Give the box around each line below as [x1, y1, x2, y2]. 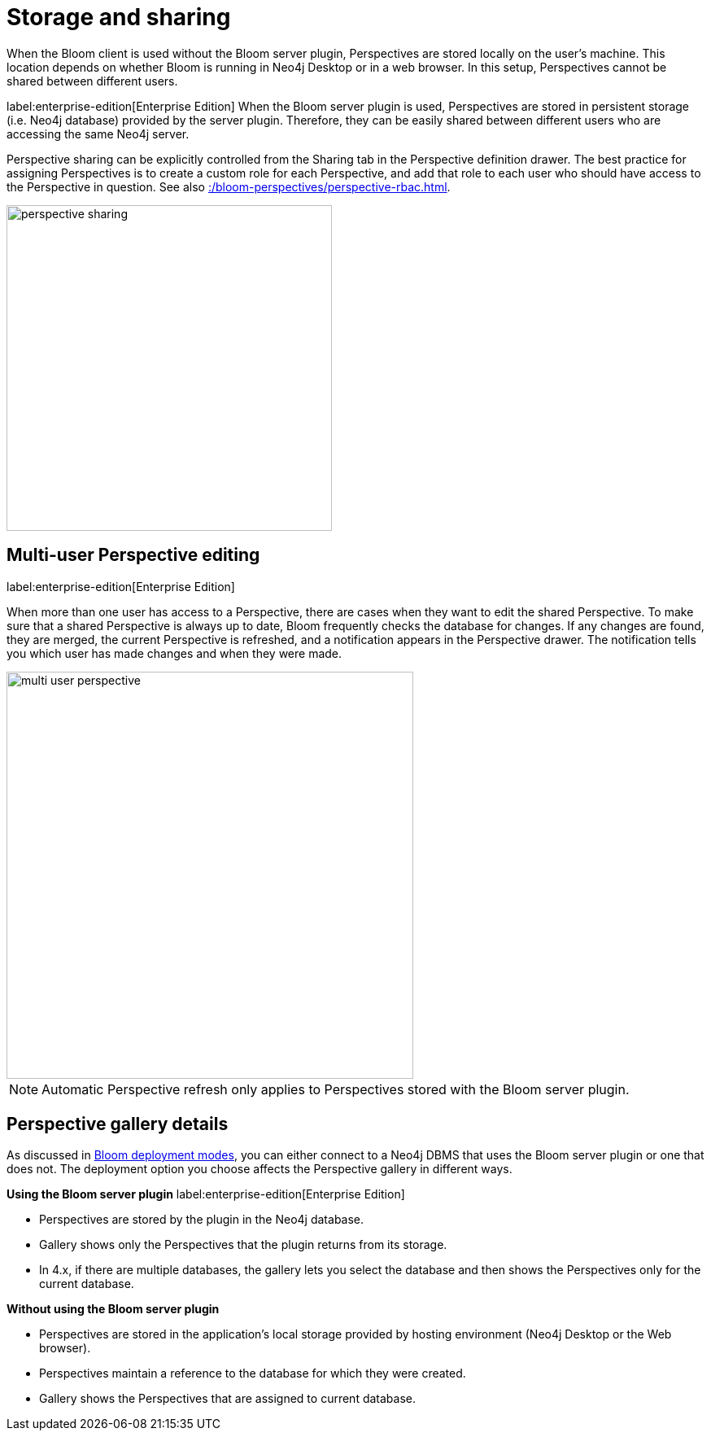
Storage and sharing [7, 3, 231, 31]
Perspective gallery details [7, 1114, 229, 1135]
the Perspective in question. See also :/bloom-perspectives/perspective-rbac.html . [7, 179, 451, 194]
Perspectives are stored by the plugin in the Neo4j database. [39, 1212, 364, 1227]
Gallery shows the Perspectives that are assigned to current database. [39, 1391, 416, 1406]
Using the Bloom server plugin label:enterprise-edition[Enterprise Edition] [7, 1187, 405, 1202]
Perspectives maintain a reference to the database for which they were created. [39, 1366, 466, 1381]
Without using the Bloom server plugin [7, 1302, 220, 1317]
